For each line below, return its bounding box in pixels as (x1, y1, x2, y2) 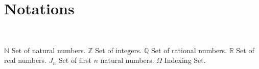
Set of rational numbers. (151, 44, 227, 55)
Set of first (58, 55, 92, 65)
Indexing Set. (164, 55, 206, 65)
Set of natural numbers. (11, 44, 86, 55)
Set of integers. (95, 44, 142, 55)
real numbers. (4, 55, 46, 65)
